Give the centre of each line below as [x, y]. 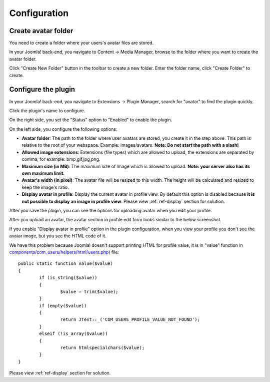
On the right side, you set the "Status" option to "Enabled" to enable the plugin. [91, 120]
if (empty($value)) [63, 306]
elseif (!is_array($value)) [73, 334]
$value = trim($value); [89, 291]
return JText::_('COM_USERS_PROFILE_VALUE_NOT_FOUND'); [130, 320]
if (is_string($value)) [68, 278]
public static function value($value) [66, 264]
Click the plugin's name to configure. [47, 111]
